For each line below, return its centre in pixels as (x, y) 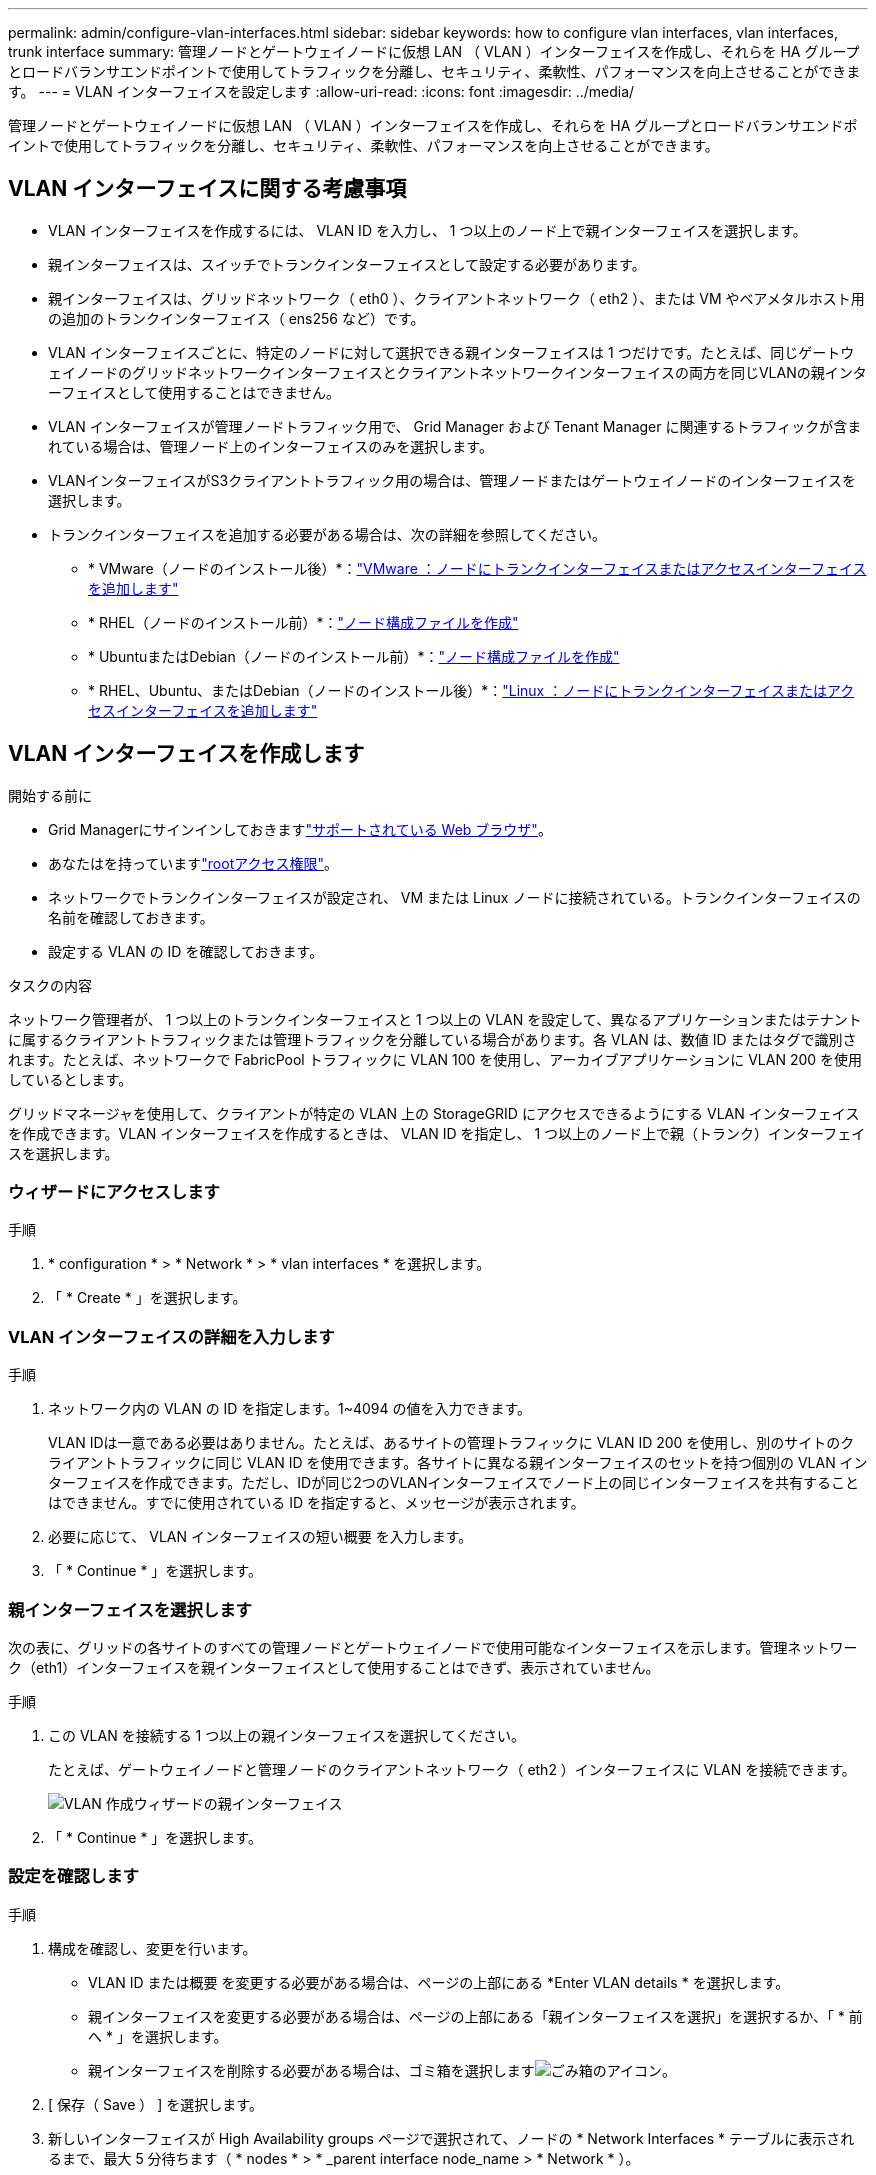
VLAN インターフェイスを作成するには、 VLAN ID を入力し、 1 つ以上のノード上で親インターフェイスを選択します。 (427, 230)
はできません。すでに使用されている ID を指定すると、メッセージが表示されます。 (316, 1503)
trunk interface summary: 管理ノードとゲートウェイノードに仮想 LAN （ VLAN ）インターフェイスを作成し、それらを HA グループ (434, 51)
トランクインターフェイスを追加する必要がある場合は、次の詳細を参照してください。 (327, 534)
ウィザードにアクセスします (114, 1192)
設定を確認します (73, 1876)
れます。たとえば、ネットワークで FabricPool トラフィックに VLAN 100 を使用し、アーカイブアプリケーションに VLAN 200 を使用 (435, 1059)
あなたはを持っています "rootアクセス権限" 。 (193, 863)
